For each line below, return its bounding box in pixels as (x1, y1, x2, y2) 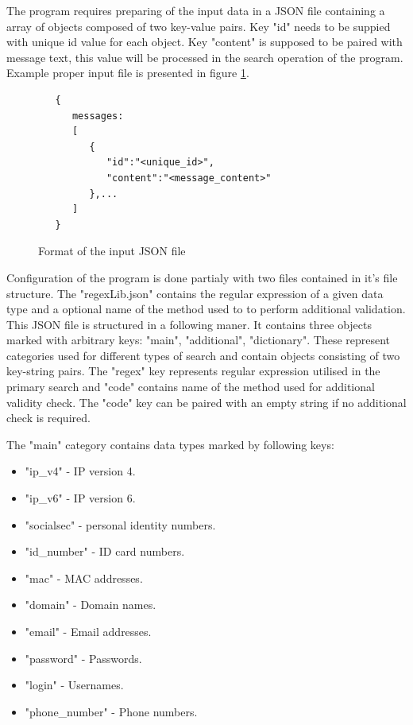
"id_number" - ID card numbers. (25, 543, 185, 560)
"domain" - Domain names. (25, 596, 156, 613)
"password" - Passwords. (25, 649, 142, 666)
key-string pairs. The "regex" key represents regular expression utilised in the (6, 362, 380, 379)
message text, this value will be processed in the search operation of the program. (6, 48, 403, 65)
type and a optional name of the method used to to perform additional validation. (6, 300, 406, 317)
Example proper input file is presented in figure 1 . (6, 64, 249, 81)
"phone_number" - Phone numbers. (25, 703, 198, 719)
